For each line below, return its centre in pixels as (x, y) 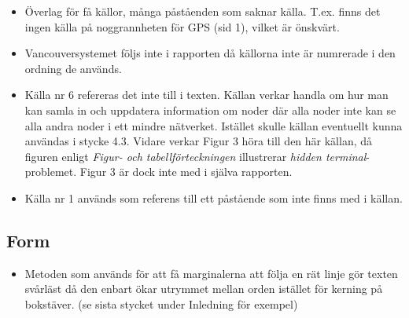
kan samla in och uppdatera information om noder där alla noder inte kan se (210, 110)
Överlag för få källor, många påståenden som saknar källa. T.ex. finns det (203, 11)
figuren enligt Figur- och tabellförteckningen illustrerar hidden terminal (195, 156)
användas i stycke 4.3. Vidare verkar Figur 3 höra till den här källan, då (199, 141)
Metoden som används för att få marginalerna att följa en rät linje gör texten (211, 273)
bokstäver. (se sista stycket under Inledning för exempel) (161, 303)
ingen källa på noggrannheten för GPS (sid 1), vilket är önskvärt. (182, 26)
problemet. (51, 172)
